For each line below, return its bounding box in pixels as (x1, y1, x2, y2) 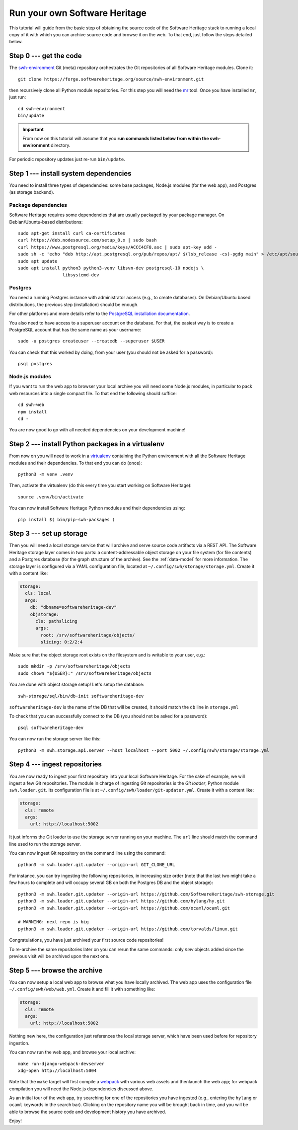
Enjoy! (9, 1118, 22, 1124)
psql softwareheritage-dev (18, 725, 84, 730)
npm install (18, 409, 47, 414)
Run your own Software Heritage (9, 7, 147, 18)
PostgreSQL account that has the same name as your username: (9, 327, 142, 333)
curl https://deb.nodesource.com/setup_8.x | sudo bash (18, 238, 157, 243)
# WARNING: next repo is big (18, 919, 89, 925)
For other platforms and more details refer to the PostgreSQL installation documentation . (9, 311, 190, 317)
